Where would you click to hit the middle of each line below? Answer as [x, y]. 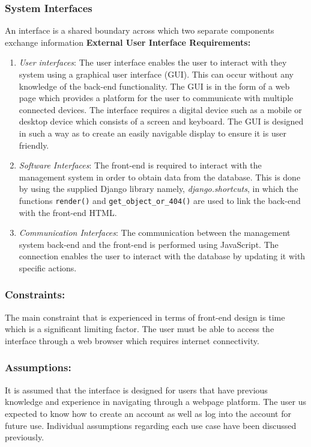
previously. [25, 437]
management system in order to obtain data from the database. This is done [160, 177]
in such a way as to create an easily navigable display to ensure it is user [152, 133]
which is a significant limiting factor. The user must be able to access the [140, 329]
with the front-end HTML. [68, 212]
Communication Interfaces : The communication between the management [155, 233]
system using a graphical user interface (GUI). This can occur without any [156, 74]
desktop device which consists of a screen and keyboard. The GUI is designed [161, 121]
